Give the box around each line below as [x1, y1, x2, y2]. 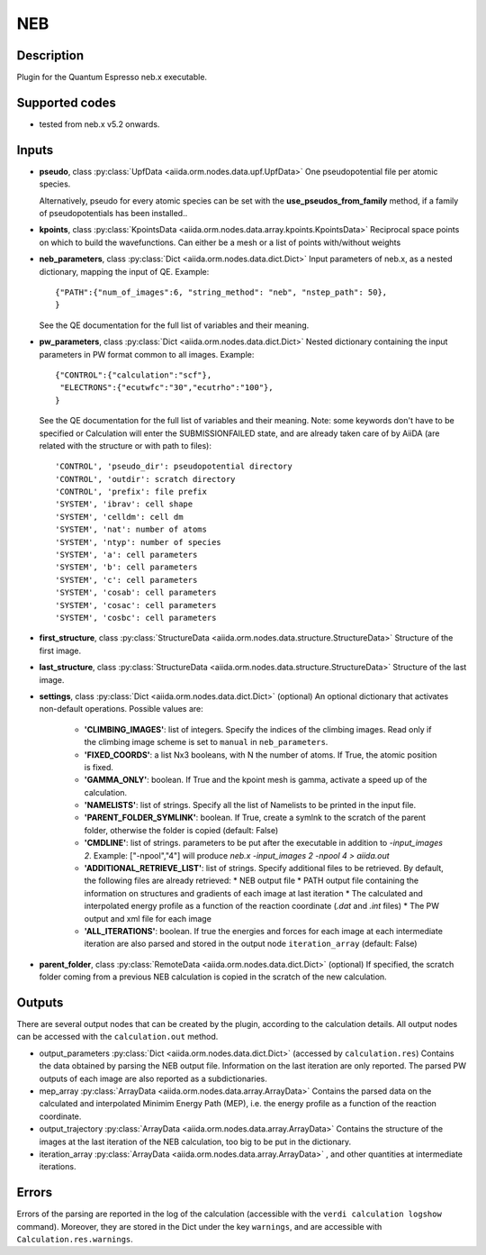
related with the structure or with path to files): [39, 440, 211, 450]
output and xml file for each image [84, 913, 211, 923]
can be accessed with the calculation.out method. [16, 1032, 219, 1042]
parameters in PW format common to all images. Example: [39, 349, 255, 359]
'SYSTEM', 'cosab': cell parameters [55, 587, 217, 598]
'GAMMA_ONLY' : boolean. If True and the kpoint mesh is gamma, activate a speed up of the [84, 775, 427, 786]
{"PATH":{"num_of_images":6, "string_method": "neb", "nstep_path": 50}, [55, 287, 388, 297]
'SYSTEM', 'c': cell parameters [55, 575, 198, 585]
